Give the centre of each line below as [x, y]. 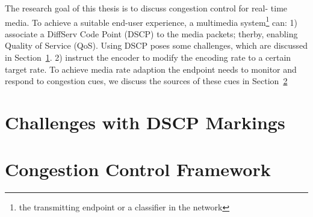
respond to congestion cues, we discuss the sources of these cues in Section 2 [146, 81]
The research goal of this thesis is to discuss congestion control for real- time [146, 8]
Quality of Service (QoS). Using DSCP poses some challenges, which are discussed [156, 45]
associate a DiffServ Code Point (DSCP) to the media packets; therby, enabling [151, 33]
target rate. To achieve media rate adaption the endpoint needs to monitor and [151, 69]
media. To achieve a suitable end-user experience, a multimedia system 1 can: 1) [151, 21]
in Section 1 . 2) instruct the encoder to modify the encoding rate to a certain [148, 57]
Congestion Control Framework [138, 169]
